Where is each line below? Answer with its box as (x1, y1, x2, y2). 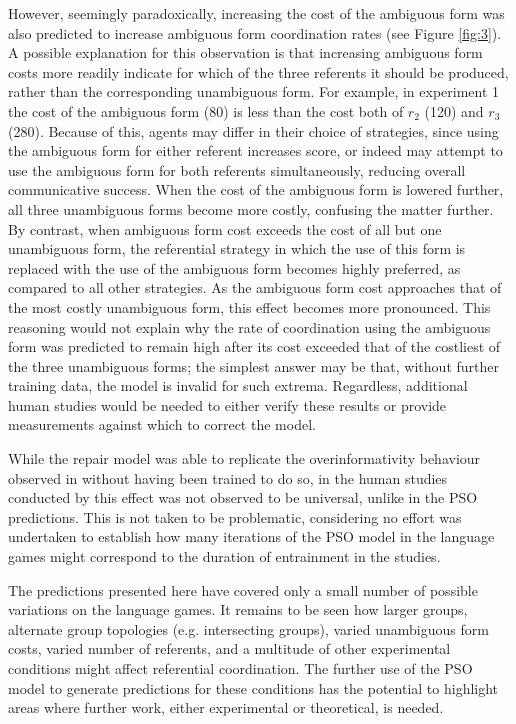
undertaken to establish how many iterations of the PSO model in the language (8, 526, 495, 547)
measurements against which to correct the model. (8, 414, 316, 435)
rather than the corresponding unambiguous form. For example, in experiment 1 (8, 81, 500, 102)
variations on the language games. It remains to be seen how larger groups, (8, 599, 468, 620)
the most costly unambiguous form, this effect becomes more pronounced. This (8, 296, 491, 317)
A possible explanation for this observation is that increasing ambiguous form (8, 42, 483, 63)
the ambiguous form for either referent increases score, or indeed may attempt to (8, 140, 503, 161)
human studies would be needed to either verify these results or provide (8, 394, 447, 415)
